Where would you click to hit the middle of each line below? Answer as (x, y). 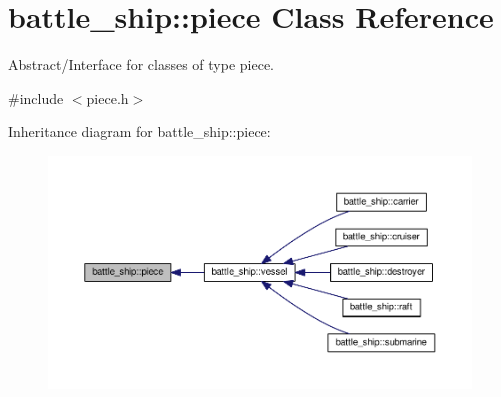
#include (36, 97)
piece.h (107, 97)
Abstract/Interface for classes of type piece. (141, 64)
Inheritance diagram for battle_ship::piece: (139, 131)
